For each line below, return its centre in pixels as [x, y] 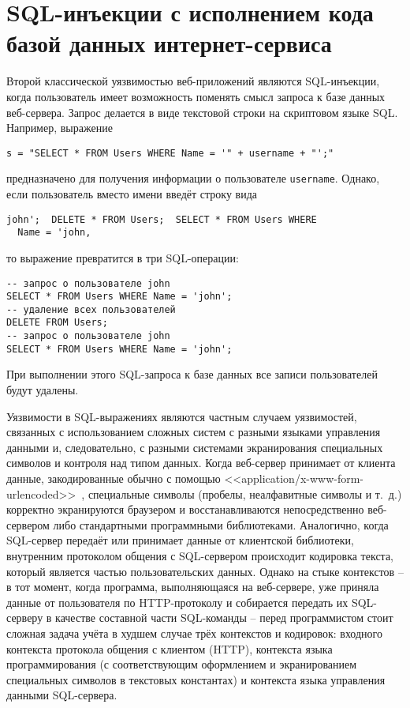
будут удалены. [43, 390]
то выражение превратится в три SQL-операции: [123, 257]
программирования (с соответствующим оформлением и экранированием [182, 664]
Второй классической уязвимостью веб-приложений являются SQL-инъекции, [193, 81]
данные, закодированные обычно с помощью [114, 478]
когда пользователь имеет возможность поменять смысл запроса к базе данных [196, 96]
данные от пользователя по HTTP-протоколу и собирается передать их [177, 602]
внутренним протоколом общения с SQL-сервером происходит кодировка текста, [200, 555]
